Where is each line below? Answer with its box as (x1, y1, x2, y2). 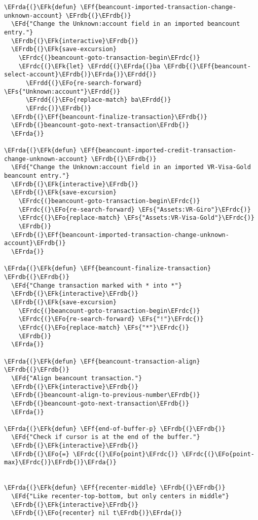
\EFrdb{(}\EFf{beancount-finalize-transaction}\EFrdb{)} (11, 113, 207, 121)
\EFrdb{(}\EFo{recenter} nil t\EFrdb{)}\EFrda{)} (11, 509, 182, 517)
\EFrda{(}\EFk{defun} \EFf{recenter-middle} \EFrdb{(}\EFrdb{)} (4, 484, 226, 492)
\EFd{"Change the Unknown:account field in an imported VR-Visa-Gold (11, 164, 251, 171)
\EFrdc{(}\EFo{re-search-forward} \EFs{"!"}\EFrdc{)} (18, 315, 204, 323)
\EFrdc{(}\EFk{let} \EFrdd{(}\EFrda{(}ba (18, 62, 160, 70)
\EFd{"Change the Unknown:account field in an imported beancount (11, 20, 240, 28)
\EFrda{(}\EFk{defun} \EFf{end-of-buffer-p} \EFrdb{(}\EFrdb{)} (4, 425, 226, 432)
